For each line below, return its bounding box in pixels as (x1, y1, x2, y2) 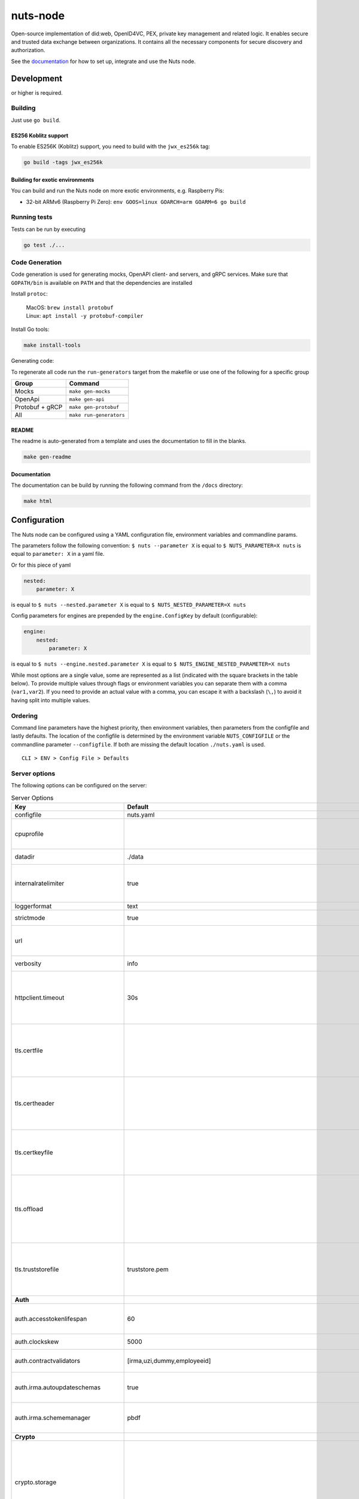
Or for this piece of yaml (11, 561, 71, 568)
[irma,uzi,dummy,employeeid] (127, 1356, 211, 1365)
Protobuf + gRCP (14, 403, 63, 411)
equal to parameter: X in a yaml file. (11, 550, 105, 558)
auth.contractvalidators (14, 1356, 81, 1365)
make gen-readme (23, 453, 72, 460)
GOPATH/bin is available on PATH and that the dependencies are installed (11, 279, 193, 286)
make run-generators (69, 411, 125, 418)
